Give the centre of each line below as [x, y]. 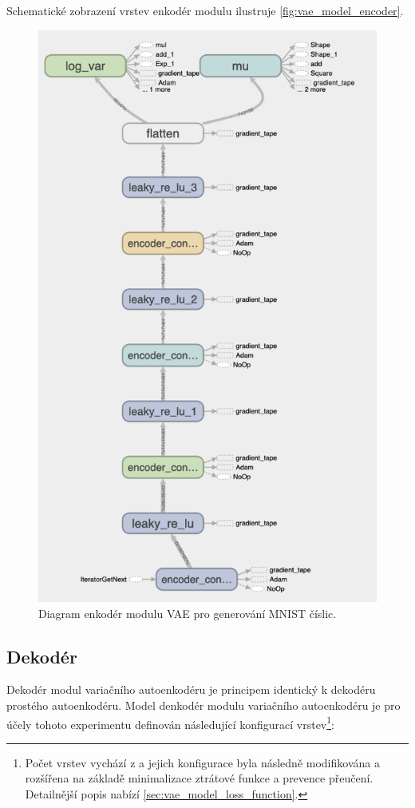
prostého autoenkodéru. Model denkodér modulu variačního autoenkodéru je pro [204, 705]
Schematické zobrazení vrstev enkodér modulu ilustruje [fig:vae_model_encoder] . [205, 10]
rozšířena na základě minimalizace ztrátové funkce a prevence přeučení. [199, 778]
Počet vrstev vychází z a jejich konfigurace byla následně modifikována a [202, 762]
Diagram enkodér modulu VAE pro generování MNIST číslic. [188, 613]
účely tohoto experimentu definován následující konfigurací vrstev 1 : [171, 723]
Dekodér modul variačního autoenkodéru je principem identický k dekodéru [191, 689]
